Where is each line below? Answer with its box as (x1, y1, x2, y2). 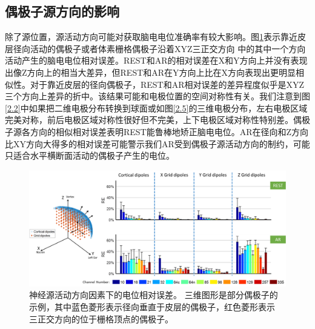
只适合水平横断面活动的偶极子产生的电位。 (5, 149, 174, 162)
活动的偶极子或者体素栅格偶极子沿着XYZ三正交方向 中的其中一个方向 (30, 42, 306, 55)
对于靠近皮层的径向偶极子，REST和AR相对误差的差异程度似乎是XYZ (30, 78, 305, 90)
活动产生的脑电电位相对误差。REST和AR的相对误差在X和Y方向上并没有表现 (5, 54, 308, 67)
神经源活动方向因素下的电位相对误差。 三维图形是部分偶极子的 (29, 288, 278, 301)
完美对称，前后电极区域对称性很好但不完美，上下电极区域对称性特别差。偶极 (5, 113, 310, 126)
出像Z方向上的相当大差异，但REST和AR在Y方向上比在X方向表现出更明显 (5, 65, 296, 78)
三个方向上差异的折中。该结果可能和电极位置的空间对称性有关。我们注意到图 (5, 90, 310, 102)
